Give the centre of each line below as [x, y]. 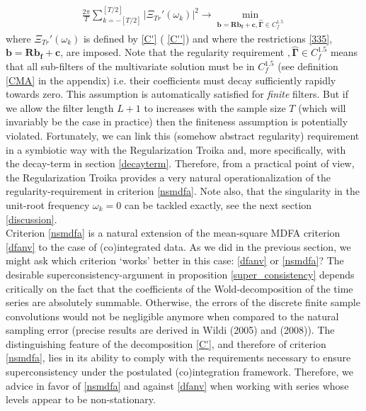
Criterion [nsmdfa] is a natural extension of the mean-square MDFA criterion [173, 233]
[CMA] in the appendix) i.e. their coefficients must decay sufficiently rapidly [171, 80]
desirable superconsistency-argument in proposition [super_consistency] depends [180, 274]
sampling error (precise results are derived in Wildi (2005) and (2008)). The [170, 330]
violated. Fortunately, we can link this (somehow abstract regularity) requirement [183, 135]
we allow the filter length [60, 107]
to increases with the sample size [215, 107]
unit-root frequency [48, 204]
